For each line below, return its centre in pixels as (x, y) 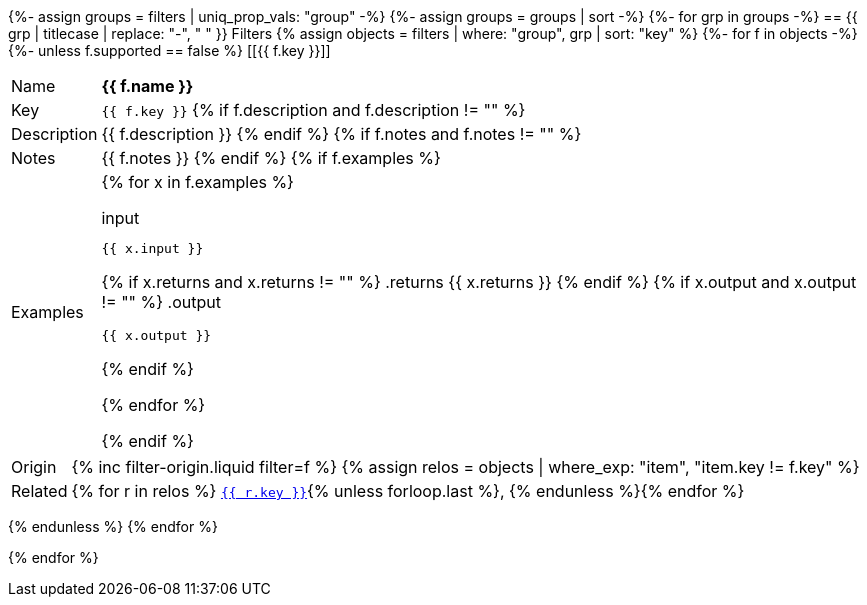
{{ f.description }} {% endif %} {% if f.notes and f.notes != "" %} (341, 134)
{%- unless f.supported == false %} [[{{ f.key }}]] (169, 50)
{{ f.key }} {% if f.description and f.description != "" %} (313, 110)
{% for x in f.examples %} (197, 182)
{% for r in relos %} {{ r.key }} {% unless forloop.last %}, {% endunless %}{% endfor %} (408, 491)
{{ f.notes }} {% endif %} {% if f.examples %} (271, 158)
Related (39, 491)
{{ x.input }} (152, 248)
